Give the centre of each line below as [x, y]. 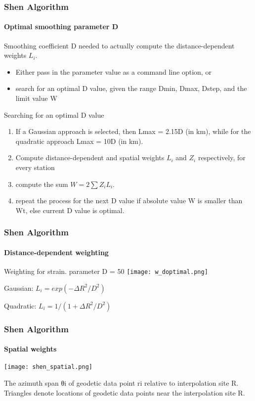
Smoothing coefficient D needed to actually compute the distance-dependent [119, 45]
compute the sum [42, 184]
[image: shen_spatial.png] [48, 367]
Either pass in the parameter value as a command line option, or [113, 71]
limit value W [36, 98]
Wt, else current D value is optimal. [70, 210]
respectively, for [222, 157]
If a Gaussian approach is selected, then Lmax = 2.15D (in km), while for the [133, 131]
